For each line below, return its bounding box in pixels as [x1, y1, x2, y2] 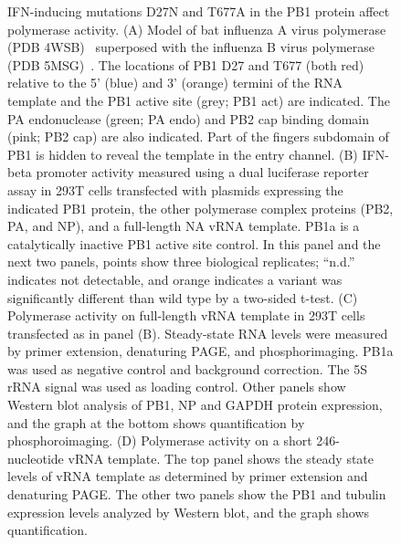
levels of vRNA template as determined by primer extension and [7, 466, 368, 486]
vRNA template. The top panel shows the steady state [68, 448, 375, 467]
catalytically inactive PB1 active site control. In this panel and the [7, 234, 381, 253]
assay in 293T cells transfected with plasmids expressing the [7, 180, 343, 199]
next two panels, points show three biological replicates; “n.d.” [7, 252, 355, 271]
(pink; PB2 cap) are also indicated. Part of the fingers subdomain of [7, 127, 389, 146]
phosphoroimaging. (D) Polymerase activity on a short [7, 431, 312, 450]
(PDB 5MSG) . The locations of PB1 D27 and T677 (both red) [7, 55, 364, 74]
